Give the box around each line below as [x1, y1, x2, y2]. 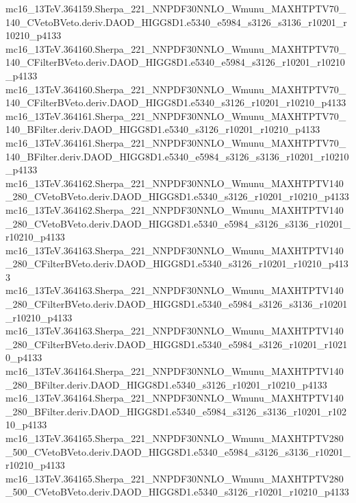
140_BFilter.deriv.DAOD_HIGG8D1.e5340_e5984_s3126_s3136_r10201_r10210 [5, 149, 349, 163]
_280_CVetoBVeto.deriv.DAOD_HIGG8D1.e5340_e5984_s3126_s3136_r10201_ [5, 216, 351, 230]
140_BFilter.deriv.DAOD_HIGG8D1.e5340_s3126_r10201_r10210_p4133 [5, 122, 320, 136]
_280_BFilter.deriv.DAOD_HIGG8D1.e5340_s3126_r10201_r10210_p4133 [5, 377, 327, 391]
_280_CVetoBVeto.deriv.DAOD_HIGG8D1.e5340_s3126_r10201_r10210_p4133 [5, 189, 349, 204]
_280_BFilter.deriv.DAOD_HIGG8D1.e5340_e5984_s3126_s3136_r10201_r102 [5, 404, 347, 418]
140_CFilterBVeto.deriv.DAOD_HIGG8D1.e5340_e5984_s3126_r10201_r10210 [5, 55, 345, 69]
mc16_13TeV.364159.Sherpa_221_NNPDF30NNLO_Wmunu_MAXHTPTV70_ [5, 1, 346, 15]
